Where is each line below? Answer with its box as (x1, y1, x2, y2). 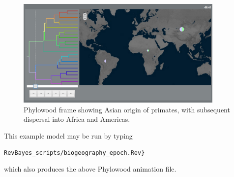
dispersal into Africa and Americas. (24, 114, 130, 124)
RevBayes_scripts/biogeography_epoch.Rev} (4, 149, 145, 156)
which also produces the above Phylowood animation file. (4, 164, 176, 174)
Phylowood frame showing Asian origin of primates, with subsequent (24, 104, 230, 114)
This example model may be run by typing (4, 131, 133, 141)
